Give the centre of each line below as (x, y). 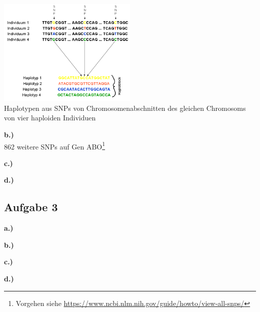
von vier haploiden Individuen (50, 118)
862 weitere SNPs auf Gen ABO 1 (55, 145)
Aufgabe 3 (31, 207)
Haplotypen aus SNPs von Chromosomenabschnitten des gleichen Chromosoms (125, 108)
